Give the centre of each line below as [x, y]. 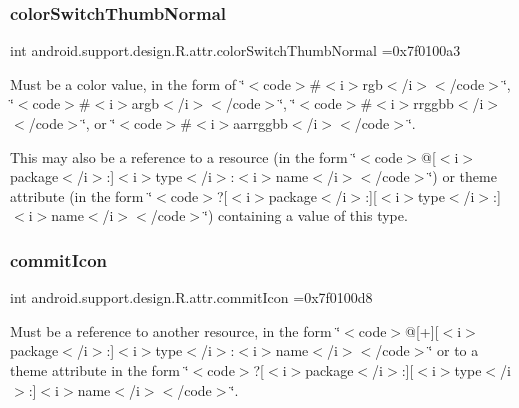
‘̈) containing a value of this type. [306, 215]
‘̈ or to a [453, 350]
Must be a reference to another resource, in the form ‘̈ [175, 330]
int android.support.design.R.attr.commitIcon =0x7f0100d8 [191, 297]
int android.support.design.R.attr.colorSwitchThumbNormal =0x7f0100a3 [235, 50]
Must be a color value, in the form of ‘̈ [127, 83]
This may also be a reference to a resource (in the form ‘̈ [183, 156]
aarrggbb [260, 123]
